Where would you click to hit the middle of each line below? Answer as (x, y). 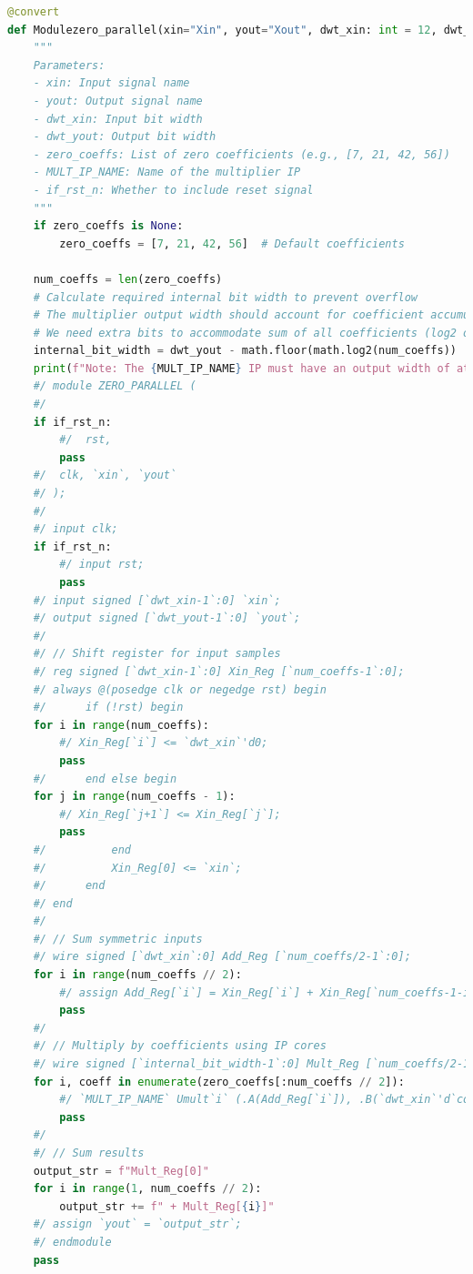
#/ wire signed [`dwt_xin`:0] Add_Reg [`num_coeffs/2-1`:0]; (222, 957)
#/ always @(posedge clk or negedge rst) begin (180, 689)
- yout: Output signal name (118, 101)
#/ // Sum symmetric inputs (118, 939)
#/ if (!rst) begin (108, 708)
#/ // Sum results (89, 1153)
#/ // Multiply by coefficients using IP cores (180, 1046)
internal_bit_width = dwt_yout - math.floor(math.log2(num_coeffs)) (245, 351)
